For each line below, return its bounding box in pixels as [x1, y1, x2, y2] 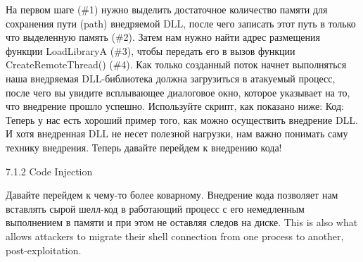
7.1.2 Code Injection [6, 163, 93, 178]
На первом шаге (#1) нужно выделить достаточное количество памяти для [6, 2, 328, 16]
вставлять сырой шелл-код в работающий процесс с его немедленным [6, 201, 305, 216]
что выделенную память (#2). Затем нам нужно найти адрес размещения [6, 30, 320, 44]
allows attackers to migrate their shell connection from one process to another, [6, 228, 344, 243]
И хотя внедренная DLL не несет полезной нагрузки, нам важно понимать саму [6, 126, 348, 141]
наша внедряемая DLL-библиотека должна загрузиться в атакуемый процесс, [6, 70, 336, 85]
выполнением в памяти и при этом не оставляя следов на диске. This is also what [6, 215, 358, 230]
